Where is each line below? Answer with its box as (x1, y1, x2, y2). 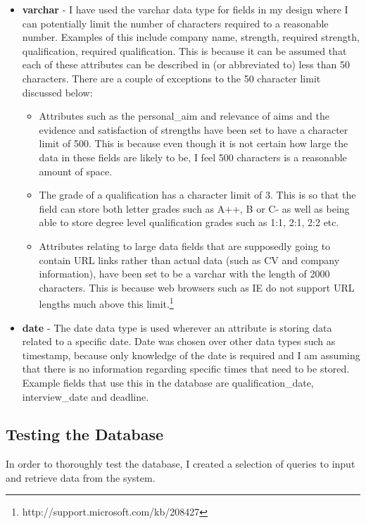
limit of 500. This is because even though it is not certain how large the (39, 136, 348, 151)
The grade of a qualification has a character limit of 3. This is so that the (39, 187, 356, 202)
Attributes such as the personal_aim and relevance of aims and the (39, 108, 329, 123)
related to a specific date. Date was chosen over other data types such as (22, 334, 336, 349)
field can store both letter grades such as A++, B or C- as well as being (39, 201, 350, 216)
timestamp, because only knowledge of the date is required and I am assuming (22, 347, 360, 362)
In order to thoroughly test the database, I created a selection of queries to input (6, 456, 355, 471)
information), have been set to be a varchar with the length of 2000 (39, 266, 330, 281)
